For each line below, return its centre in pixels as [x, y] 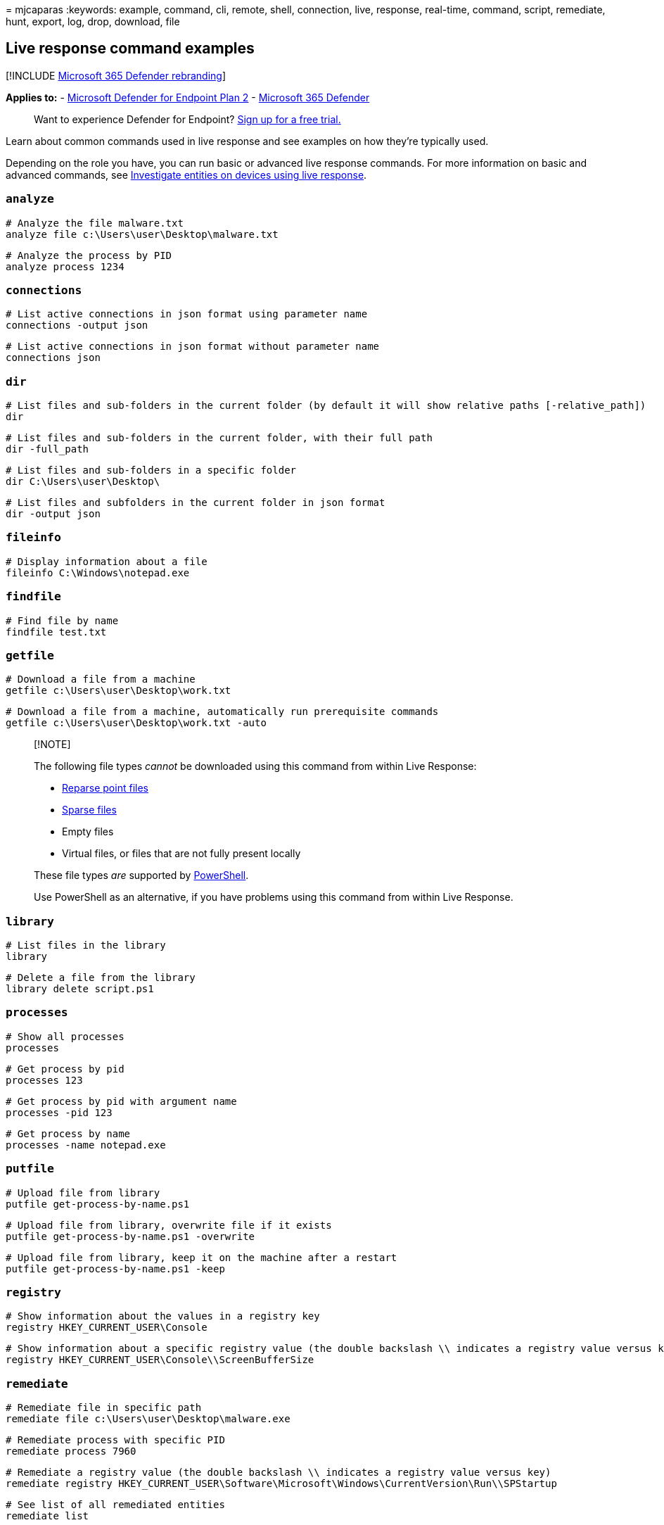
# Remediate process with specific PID [115, 1440]
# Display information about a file [107, 561]
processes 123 [44, 1080]
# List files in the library [86, 945]
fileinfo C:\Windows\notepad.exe [98, 572]
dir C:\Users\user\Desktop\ [83, 482]
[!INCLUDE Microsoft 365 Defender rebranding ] [116, 75]
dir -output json [53, 514]
